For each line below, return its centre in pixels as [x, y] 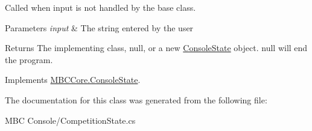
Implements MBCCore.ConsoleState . [73, 80]
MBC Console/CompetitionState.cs [70, 120]
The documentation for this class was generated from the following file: [136, 99]
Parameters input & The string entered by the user [99, 27]
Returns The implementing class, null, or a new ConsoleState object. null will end [156, 48]
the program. [29, 59]
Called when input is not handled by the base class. [100, 7]
